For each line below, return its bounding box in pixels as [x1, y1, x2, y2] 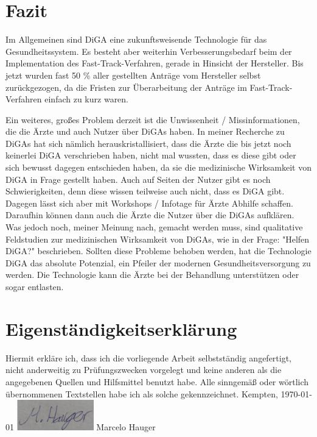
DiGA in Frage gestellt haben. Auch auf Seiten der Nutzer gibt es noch [5, 172, 271, 185]
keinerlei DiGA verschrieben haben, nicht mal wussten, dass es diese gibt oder [5, 149, 296, 162]
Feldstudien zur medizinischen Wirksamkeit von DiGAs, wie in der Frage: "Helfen [5, 232, 310, 245]
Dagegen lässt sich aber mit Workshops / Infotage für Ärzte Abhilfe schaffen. [5, 196, 293, 209]
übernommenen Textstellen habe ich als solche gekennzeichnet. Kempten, [5, 387, 278, 400]
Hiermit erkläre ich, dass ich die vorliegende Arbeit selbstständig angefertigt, [5, 351, 292, 364]
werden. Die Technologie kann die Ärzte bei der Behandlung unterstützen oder [5, 268, 299, 281]
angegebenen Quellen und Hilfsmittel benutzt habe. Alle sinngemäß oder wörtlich [5, 375, 309, 388]
